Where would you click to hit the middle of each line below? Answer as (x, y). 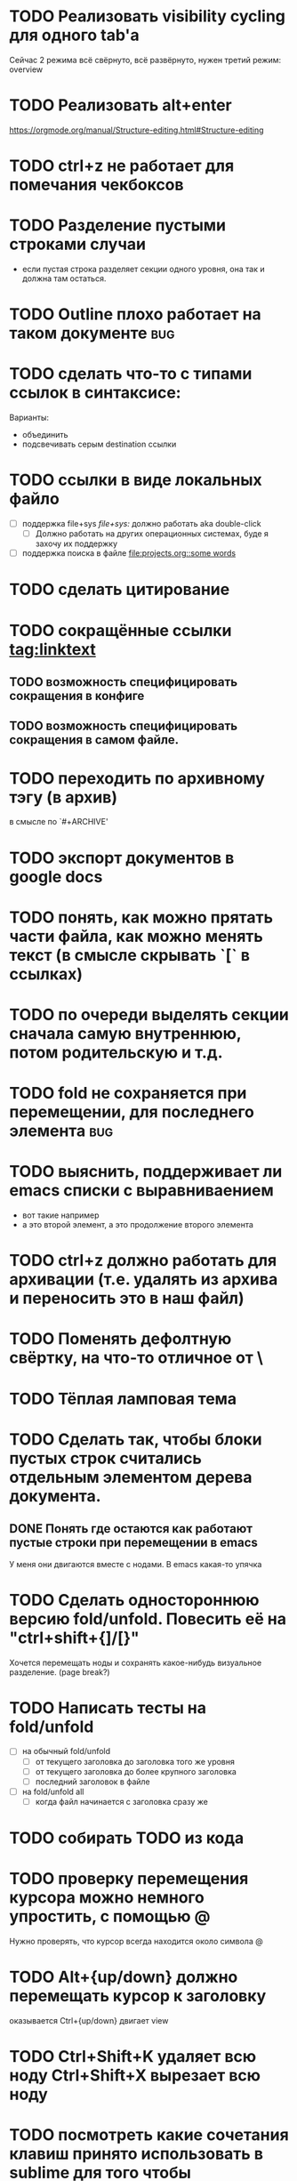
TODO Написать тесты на (108, 1707)
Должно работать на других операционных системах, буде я (152, 534)
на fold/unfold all (53, 1791)
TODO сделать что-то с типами (131, 374)
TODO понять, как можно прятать (141, 917)
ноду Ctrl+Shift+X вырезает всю (135, 2076)
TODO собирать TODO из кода (127, 1838)
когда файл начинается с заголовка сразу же (122, 1801)
